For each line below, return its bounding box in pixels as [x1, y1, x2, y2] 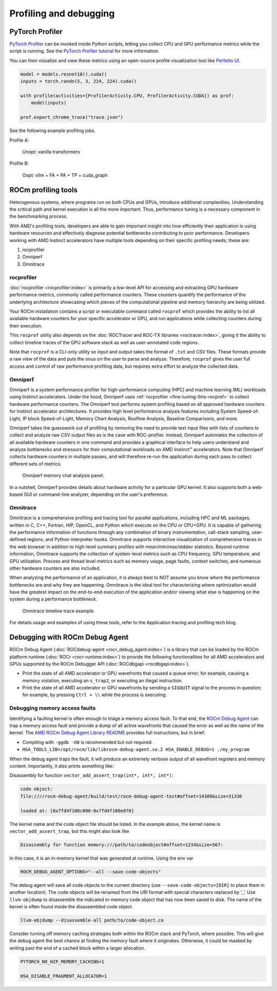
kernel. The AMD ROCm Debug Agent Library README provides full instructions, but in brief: [9, 730, 206, 736]
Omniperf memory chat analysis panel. [22, 473, 105, 479]
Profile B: [9, 160, 29, 166]
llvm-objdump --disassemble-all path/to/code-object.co [20, 917, 164, 923]
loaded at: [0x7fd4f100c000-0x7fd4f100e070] [20, 808, 134, 814]
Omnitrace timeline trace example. [22, 608, 95, 614]
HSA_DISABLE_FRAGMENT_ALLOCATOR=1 [20, 973, 107, 979]
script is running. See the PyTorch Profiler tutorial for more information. [9, 48, 160, 54]
